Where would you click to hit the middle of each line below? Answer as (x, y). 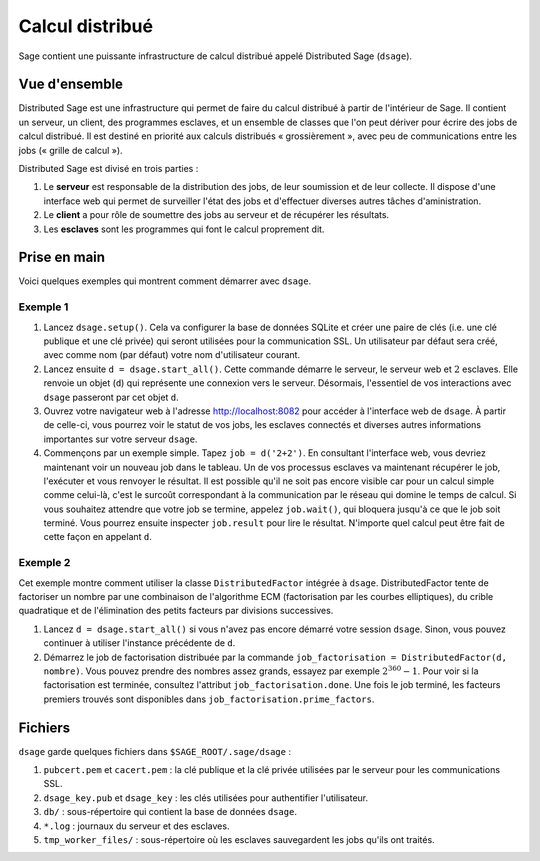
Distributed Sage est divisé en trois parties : (108, 169)
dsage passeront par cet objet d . (111, 397)
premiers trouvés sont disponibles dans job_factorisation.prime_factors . (209, 699)
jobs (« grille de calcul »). (71, 150)
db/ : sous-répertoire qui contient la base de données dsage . (170, 812)
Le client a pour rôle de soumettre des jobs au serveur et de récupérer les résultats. (216, 215)
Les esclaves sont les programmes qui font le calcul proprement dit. (184, 229)
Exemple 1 (43, 307)
